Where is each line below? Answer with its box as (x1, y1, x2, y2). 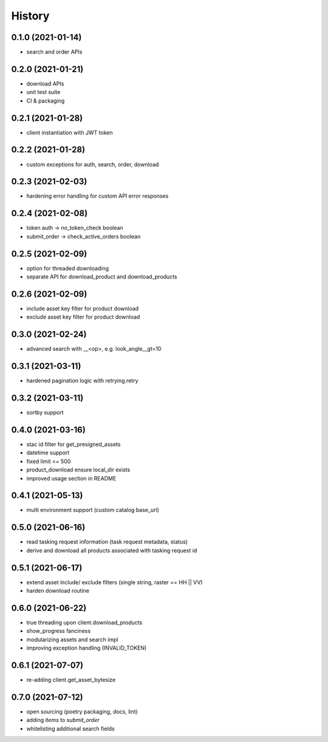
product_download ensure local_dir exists (26, 466, 131, 473)
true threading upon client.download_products (26, 619, 143, 626)
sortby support (26, 409, 64, 416)
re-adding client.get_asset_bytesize (26, 676, 116, 684)
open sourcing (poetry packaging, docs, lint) (26, 707, 138, 715)
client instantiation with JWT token (26, 129, 114, 136)
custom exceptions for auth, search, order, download (26, 161, 159, 168)
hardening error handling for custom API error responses (26, 192, 169, 200)
